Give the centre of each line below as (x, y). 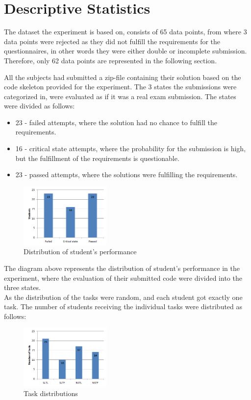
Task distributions (51, 393)
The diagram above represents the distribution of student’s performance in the (122, 268)
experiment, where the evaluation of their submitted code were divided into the (123, 278)
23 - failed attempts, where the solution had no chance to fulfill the (116, 122)
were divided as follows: (39, 106)
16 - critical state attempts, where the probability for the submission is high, (131, 148)
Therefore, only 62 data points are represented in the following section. (111, 60)
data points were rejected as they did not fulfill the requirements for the (112, 41)
